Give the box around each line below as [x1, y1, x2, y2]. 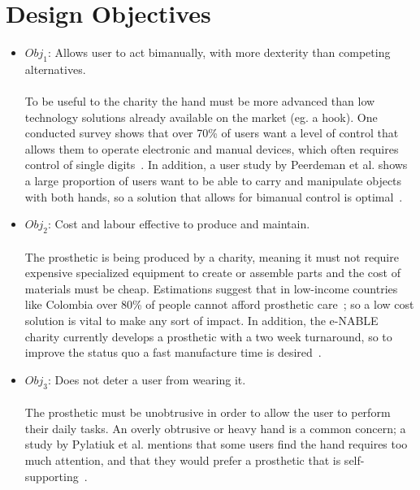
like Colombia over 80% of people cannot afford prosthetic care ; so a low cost [24, 296, 414, 313]
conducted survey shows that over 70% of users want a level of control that [24, 124, 399, 141]
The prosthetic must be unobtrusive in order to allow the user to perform [24, 404, 391, 421]
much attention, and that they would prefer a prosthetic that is [24, 451, 341, 468]
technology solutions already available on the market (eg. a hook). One [24, 108, 378, 125]
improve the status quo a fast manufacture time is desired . [24, 344, 322, 361]
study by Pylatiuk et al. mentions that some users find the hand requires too [24, 436, 408, 453]
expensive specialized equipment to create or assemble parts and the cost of [24, 264, 401, 281]
